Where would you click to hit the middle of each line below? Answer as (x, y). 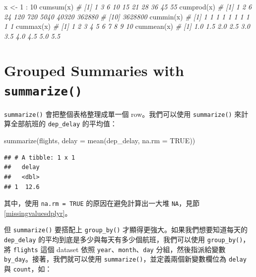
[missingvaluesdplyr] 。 (38, 213)
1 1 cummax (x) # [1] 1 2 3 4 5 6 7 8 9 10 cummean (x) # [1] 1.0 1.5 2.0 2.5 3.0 (127, 26)
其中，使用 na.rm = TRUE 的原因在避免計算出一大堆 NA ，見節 (102, 203)
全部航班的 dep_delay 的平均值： (64, 124)
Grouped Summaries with (94, 70)
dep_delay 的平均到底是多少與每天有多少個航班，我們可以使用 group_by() (124, 239)
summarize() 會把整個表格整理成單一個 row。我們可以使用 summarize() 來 (123, 114)
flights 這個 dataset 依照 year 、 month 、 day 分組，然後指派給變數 (119, 249)
